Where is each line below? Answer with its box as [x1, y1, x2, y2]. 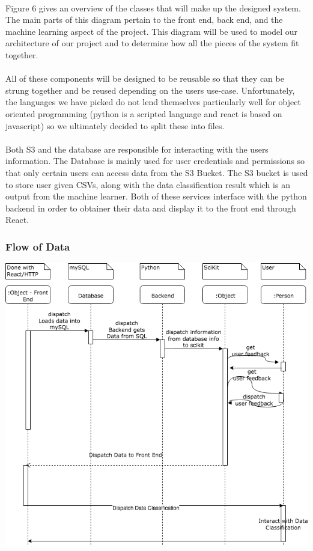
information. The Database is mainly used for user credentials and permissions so [5, 154, 305, 167]
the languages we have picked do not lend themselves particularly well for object [5, 96, 301, 108]
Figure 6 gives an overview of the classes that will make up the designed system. [5, 1, 301, 14]
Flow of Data [5, 239, 70, 254]
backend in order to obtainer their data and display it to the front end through [5, 201, 296, 214]
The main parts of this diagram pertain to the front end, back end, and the [5, 13, 283, 26]
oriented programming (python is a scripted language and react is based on [5, 107, 282, 120]
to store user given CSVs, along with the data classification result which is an [5, 178, 290, 190]
